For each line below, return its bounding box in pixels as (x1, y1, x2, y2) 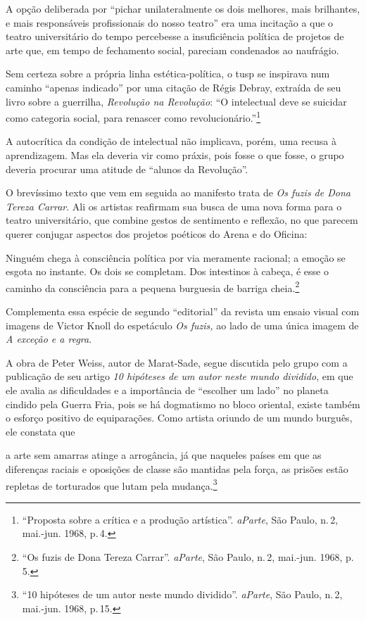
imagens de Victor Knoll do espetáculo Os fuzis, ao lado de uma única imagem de (6, 317, 359, 332)
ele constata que (6, 424, 75, 438)
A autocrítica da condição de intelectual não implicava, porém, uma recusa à (6, 134, 336, 148)
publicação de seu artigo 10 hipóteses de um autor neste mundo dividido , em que (6, 369, 353, 384)
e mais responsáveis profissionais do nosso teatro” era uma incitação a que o (6, 15, 334, 30)
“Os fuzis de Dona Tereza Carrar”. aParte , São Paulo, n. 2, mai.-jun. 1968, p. (22, 549, 354, 564)
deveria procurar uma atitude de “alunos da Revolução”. (6, 161, 248, 176)
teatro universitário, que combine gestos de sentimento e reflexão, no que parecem (6, 213, 358, 227)
